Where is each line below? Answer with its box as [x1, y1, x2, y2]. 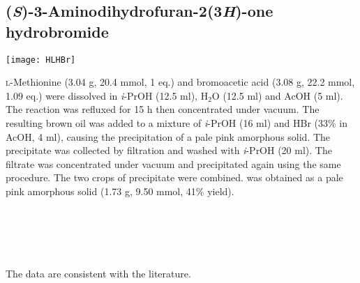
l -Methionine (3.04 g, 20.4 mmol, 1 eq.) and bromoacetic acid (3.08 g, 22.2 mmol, [6, 75, 355, 89]
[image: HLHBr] [6, 54, 76, 65]
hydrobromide [6, 20, 109, 42]
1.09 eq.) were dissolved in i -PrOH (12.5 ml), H [6, 88, 209, 102]
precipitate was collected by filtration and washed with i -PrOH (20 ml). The [6, 143, 332, 158]
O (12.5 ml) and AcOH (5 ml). [211, 88, 343, 102]
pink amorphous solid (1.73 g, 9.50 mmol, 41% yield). [6, 184, 234, 198]
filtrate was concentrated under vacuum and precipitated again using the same [6, 156, 341, 171]
